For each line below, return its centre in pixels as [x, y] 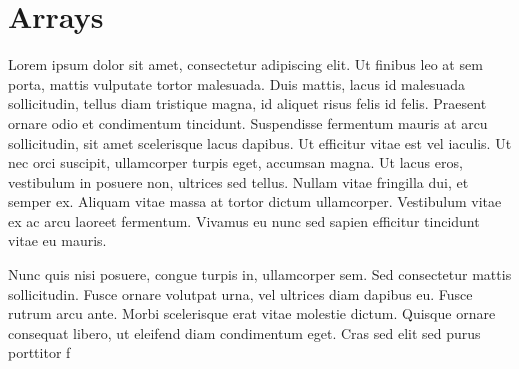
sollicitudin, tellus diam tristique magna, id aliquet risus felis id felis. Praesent [247, 103]
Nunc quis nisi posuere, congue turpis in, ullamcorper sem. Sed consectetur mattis [260, 274]
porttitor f [39, 352]
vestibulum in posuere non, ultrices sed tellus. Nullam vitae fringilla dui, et [238, 181]
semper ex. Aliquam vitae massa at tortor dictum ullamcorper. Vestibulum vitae [255, 201]
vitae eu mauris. [57, 240]
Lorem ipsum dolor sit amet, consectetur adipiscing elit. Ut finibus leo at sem [245, 64]
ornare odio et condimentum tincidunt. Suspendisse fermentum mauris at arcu [248, 122]
